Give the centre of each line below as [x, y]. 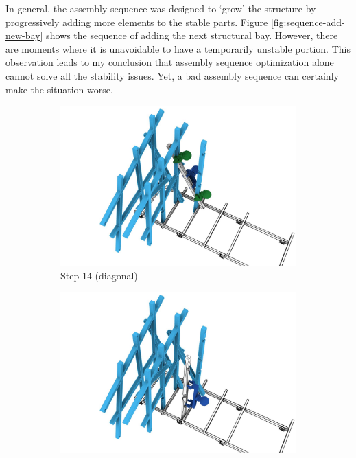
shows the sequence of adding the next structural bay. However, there [192, 35]
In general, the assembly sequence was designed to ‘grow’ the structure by [161, 8]
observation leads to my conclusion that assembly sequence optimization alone [170, 62]
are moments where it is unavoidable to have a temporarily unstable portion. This [178, 48]
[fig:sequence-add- [308, 22]
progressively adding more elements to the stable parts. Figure [137, 22]
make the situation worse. [59, 89]
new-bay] [24, 35]
